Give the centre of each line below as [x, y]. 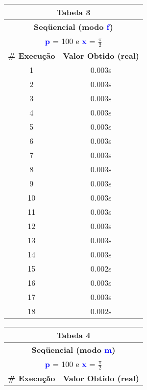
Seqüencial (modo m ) [73, 349]
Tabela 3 [73, 12]
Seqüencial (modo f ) [73, 27]
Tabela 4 [73, 335]
